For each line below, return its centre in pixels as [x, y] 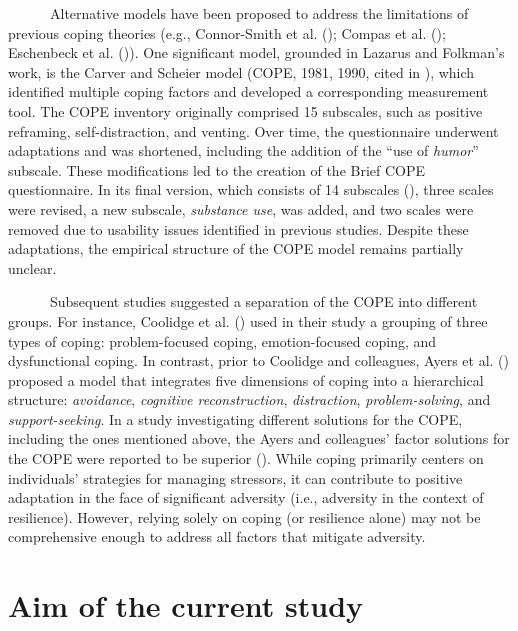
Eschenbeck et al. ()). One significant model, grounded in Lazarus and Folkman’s [256, 52]
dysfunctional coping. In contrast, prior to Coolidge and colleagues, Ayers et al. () [258, 360]
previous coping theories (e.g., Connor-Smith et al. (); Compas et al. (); [227, 32]
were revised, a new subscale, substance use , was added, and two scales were [241, 208]
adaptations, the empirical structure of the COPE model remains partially [236, 248]
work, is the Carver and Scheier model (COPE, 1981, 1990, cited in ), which [241, 71]
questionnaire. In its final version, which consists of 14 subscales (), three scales [251, 189]
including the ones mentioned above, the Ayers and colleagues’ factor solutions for [259, 438]
